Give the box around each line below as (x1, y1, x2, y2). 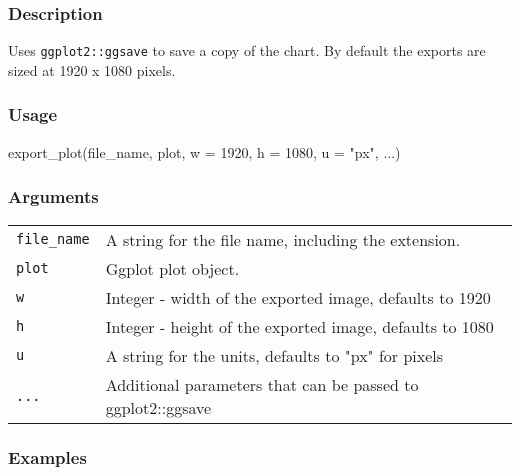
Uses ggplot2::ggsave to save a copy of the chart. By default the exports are (8, 40, 486, 61)
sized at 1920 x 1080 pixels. (8, 59, 176, 80)
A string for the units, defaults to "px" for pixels (105, 343, 444, 367)
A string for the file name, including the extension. (105, 227, 461, 251)
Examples (8, 445, 87, 470)
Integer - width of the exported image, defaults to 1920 (105, 285, 491, 309)
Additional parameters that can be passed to (105, 372, 419, 396)
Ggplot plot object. (105, 256, 240, 280)
